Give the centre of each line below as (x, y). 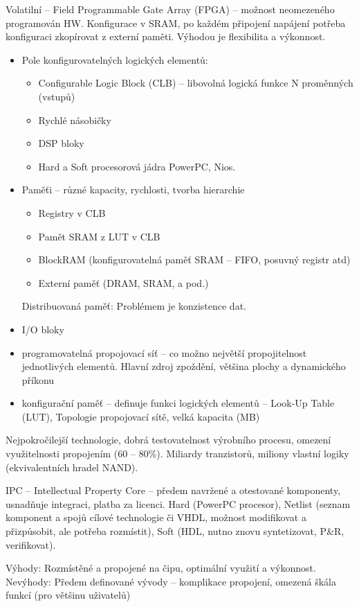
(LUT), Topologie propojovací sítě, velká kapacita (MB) (141, 416)
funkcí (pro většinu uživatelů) (68, 595)
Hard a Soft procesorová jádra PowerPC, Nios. (137, 166)
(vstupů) (57, 96)
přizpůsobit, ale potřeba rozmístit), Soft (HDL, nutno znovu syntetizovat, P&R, (175, 531)
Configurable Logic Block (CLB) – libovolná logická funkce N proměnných (196, 83)
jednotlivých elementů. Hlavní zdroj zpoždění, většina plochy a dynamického (184, 366)
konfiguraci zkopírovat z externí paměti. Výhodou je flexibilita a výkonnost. (166, 36)
